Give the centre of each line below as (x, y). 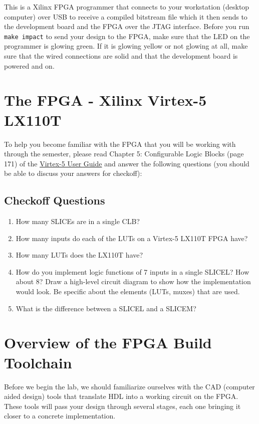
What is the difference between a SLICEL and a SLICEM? (106, 308)
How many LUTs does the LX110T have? (79, 255)
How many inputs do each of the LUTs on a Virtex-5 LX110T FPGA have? (132, 238)
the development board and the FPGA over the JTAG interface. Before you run (127, 26)
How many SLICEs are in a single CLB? (78, 221)
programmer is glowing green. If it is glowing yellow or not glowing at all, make (126, 46)
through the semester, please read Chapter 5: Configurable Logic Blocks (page (124, 154)
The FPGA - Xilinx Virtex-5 (105, 100)
